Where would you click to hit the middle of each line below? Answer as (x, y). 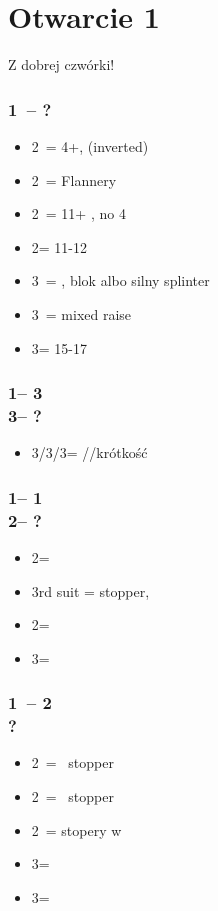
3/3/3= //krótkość (89, 452)
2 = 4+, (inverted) (90, 145)
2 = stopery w (76, 829)
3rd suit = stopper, (90, 590)
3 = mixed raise (81, 313)
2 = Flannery (74, 179)
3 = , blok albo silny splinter (120, 280)
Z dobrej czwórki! (61, 64)
